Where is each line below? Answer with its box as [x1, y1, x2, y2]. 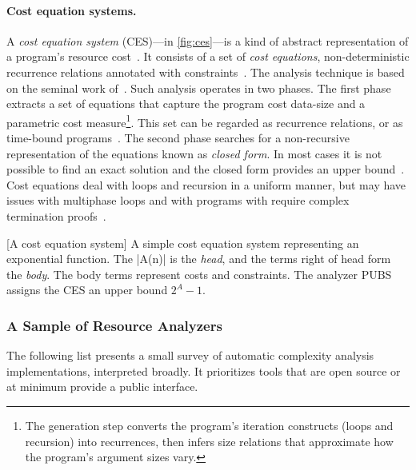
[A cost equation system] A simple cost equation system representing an [6, 234, 359, 251]
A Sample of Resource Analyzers [6, 315, 222, 335]
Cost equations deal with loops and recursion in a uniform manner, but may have [6, 176, 406, 193]
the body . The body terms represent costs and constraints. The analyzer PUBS [6, 265, 392, 282]
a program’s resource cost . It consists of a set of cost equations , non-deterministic [6, 48, 410, 65]
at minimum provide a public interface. [6, 378, 198, 395]
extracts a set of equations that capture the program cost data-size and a [6, 95, 366, 112]
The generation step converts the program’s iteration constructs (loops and [25, 416, 394, 433]
